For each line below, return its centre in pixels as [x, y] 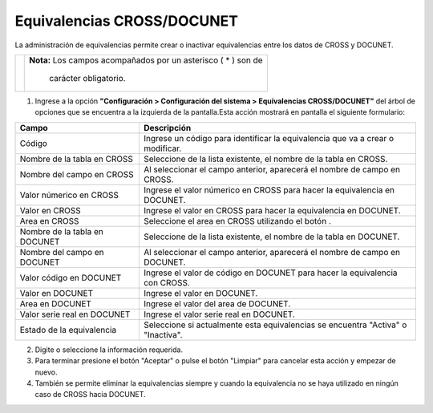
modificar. [162, 148]
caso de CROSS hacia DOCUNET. [90, 395]
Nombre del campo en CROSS [77, 174]
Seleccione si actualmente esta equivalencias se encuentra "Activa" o [275, 325]
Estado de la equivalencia [68, 330]
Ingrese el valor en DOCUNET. [200, 293]
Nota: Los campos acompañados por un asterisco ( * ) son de [146, 60]
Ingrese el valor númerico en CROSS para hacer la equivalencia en [269, 190]
